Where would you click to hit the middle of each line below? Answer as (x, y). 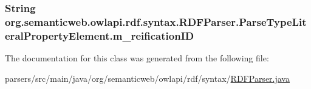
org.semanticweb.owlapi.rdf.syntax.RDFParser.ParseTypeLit (156, 21)
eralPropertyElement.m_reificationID (100, 35)
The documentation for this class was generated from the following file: (137, 58)
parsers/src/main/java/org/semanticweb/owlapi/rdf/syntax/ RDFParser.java (147, 78)
